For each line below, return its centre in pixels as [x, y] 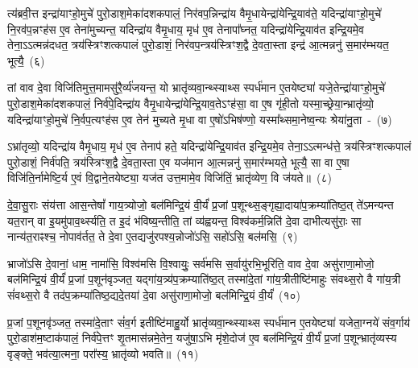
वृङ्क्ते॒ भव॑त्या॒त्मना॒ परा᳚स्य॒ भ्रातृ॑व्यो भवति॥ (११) [103, 353]
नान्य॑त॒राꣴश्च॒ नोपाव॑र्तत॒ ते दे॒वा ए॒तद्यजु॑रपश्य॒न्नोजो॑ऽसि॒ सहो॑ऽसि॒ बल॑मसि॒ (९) [153, 236]
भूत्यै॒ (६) [26, 60]
